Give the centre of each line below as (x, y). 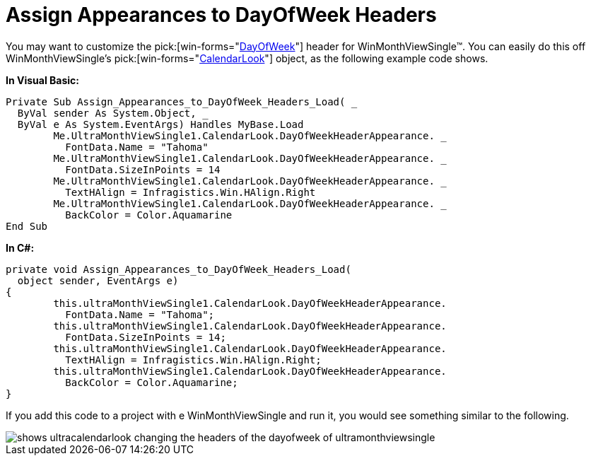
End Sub (27, 226)
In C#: (20, 247)
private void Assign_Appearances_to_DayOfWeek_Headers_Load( (179, 269)
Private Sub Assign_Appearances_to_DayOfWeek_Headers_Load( (176, 101)
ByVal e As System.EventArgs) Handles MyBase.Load (160, 124)
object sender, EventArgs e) (98, 280)
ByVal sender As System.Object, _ (113, 113)
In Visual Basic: (42, 80)
